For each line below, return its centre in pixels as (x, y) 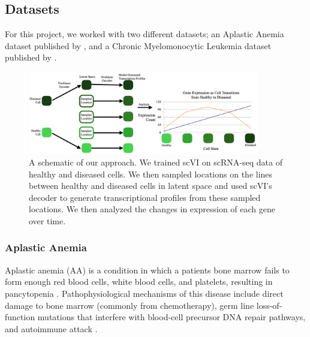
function (20, 317)
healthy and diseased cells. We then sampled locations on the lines (151, 174)
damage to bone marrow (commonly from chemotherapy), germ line (130, 305)
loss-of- (269, 305)
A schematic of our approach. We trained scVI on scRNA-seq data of (156, 162)
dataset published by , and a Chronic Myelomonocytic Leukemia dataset (138, 45)
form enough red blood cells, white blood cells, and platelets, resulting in (139, 282)
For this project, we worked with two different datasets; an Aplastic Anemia (145, 34)
